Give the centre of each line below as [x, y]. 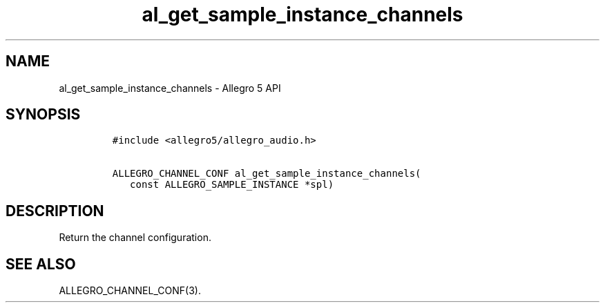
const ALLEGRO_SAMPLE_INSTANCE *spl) [232, 185]
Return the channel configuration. [135, 238]
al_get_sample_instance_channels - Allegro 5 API [170, 88]
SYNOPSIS [43, 115]
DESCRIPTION [55, 211]
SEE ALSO [41, 264]
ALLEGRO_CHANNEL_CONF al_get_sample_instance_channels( [267, 174]
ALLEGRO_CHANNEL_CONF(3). [130, 291]
